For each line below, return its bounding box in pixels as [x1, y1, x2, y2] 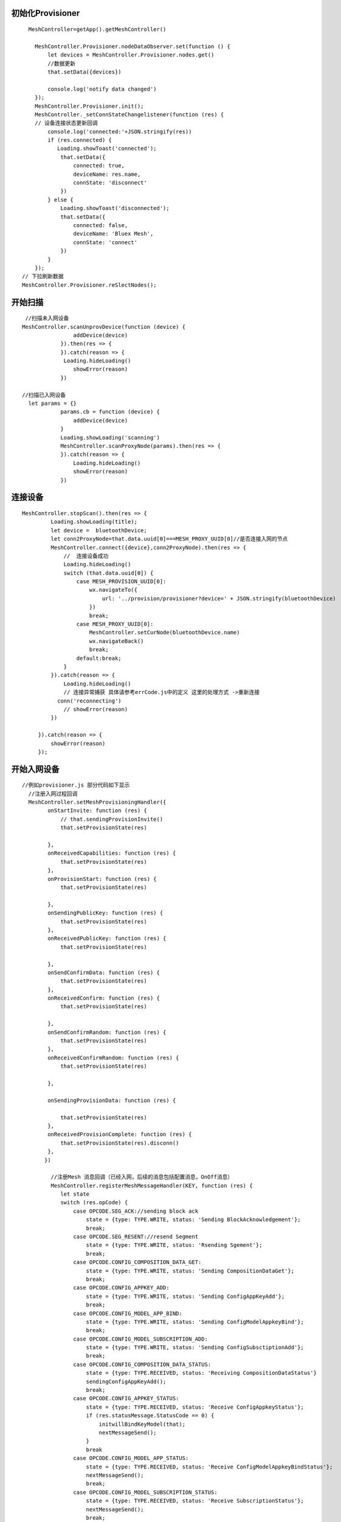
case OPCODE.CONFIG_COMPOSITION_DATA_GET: [73, 1259, 202, 1266]
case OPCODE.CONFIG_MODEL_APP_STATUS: [73, 1455, 189, 1462]
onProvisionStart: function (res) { [47, 875, 157, 882]
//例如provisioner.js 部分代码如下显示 [22, 782, 130, 788]
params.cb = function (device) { [60, 409, 160, 415]
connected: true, [73, 162, 125, 169]
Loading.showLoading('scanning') [60, 434, 160, 441]
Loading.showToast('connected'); [57, 145, 157, 152]
